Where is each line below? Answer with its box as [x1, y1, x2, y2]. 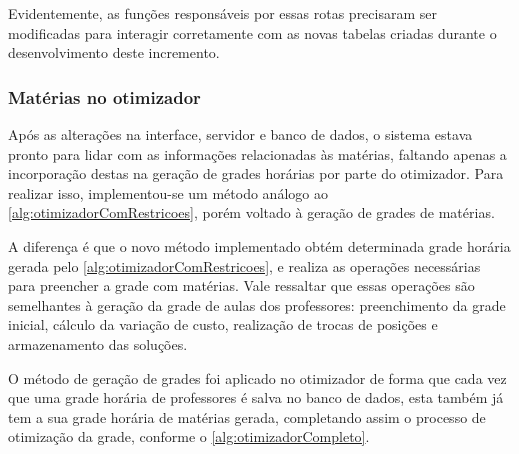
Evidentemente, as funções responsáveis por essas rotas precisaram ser [8, 3, 437, 23]
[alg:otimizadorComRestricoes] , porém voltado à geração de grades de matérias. [8, 202, 495, 223]
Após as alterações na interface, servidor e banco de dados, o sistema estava [8, 124, 473, 144]
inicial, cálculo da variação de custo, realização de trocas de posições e [8, 314, 438, 335]
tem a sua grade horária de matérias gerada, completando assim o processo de [8, 406, 486, 427]
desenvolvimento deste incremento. [8, 42, 220, 63]
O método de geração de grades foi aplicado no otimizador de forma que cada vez [8, 367, 507, 388]
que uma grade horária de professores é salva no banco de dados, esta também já [8, 387, 504, 408]
